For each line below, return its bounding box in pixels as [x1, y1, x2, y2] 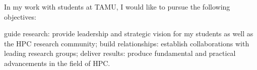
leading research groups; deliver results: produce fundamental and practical [4, 48, 236, 58]
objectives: [4, 11, 36, 22]
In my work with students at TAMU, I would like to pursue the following [4, 2, 230, 12]
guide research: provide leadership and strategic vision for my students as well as [4, 28, 253, 39]
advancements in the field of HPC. [4, 57, 110, 68]
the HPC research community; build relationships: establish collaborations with [4, 38, 249, 48]
